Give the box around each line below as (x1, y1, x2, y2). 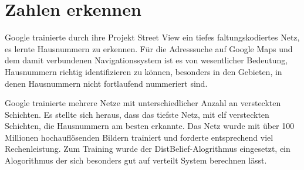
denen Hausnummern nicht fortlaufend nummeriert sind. (5, 77, 208, 89)
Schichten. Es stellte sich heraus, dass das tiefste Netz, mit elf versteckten (5, 108, 269, 120)
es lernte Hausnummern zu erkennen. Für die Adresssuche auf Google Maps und (5, 42, 293, 55)
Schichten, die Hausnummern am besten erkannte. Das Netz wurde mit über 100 (5, 120, 295, 132)
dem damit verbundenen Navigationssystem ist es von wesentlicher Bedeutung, (5, 54, 288, 66)
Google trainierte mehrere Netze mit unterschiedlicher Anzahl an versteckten (5, 97, 281, 109)
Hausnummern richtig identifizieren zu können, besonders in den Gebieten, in (5, 65, 282, 77)
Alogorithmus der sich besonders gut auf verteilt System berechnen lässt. (5, 154, 267, 166)
